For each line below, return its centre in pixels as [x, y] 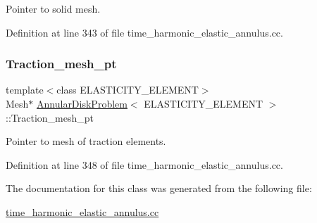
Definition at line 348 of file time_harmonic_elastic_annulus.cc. [144, 164]
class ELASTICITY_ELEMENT [128, 90]
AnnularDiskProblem [82, 103]
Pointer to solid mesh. [53, 8]
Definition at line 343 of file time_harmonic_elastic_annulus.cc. [144, 32]
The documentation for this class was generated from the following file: [159, 188]
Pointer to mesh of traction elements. [86, 141]
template [25, 90]
